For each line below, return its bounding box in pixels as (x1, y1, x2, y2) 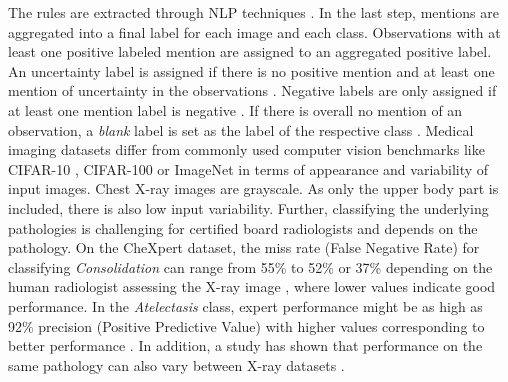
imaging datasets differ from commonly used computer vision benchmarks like (8, 139, 485, 160)
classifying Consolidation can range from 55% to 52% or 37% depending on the (8, 256, 493, 277)
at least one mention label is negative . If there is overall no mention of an (8, 99, 463, 120)
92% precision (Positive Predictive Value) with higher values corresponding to (8, 315, 485, 336)
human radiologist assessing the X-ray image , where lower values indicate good (8, 276, 496, 297)
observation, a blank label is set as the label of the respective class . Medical (8, 119, 474, 140)
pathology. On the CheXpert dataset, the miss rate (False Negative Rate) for (8, 237, 480, 258)
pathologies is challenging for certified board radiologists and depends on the (8, 217, 478, 238)
